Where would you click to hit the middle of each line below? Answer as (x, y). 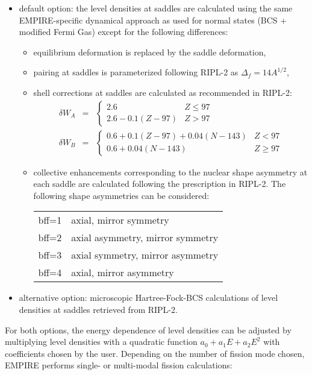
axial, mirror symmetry (120, 220)
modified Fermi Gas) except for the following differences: (123, 32)
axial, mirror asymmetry (123, 273)
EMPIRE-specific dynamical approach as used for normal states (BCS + (153, 20)
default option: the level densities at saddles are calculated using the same (156, 8)
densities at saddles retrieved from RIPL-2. (98, 309)
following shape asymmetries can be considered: (121, 195)
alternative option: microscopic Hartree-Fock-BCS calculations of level (148, 298)
